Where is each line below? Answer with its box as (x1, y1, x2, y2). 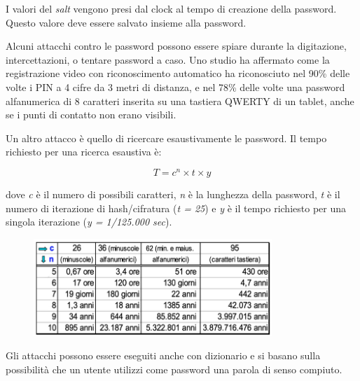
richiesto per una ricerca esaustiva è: (6, 144, 162, 159)
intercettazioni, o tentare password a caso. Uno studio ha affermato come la (6, 52, 330, 67)
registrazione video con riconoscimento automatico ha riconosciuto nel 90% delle (6, 66, 350, 81)
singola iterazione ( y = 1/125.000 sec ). (6, 214, 172, 229)
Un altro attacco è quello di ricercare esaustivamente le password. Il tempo (6, 130, 327, 145)
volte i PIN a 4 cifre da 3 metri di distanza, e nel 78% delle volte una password (6, 79, 345, 94)
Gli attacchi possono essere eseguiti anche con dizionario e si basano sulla (6, 348, 321, 363)
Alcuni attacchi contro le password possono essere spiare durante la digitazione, (6, 39, 347, 53)
